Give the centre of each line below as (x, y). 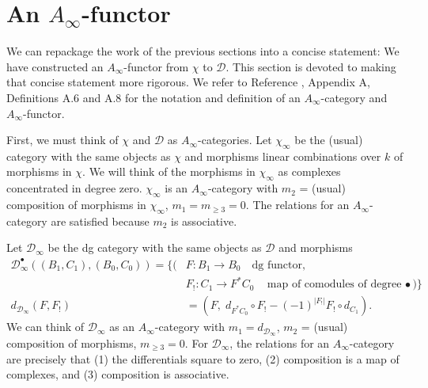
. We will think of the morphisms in (169, 171)
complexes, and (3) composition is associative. (118, 374)
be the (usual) (329, 140)
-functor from (156, 66)
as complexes (309, 171)
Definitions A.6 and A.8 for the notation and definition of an (153, 97)
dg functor (277, 265)
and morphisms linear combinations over (283, 156)
